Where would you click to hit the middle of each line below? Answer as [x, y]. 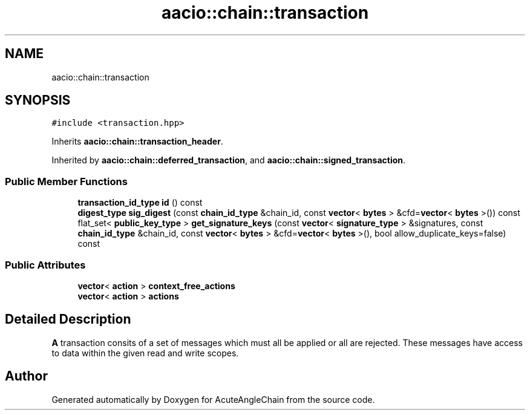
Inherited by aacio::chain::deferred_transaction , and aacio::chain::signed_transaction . [229, 160]
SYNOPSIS [38, 100]
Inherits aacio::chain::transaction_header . [137, 142]
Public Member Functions [66, 181]
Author [26, 376]
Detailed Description [68, 319]
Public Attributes [45, 265]
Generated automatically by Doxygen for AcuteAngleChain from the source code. [213, 399]
